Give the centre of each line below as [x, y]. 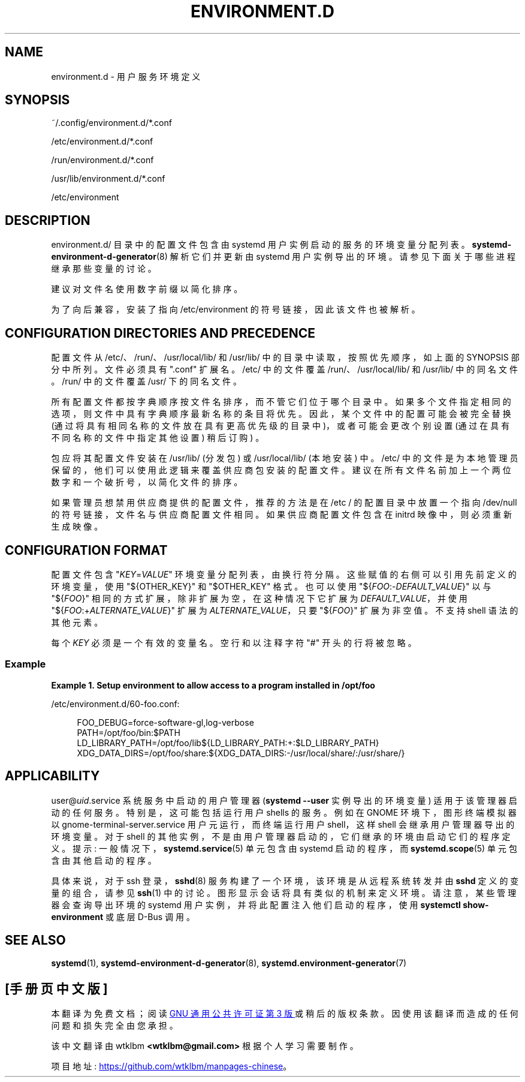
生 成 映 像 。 [77, 527]
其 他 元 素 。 [77, 622]
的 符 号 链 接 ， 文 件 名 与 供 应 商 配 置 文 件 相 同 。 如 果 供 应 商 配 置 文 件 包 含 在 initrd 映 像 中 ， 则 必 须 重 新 [282, 515]
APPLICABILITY [52, 776]
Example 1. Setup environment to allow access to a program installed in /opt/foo [213, 685]
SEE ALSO [35, 940]
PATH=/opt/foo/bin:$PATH [129, 732]
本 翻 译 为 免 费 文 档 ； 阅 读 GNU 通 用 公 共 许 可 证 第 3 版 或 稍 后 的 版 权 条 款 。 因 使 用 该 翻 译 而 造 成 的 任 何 [285, 1014]
